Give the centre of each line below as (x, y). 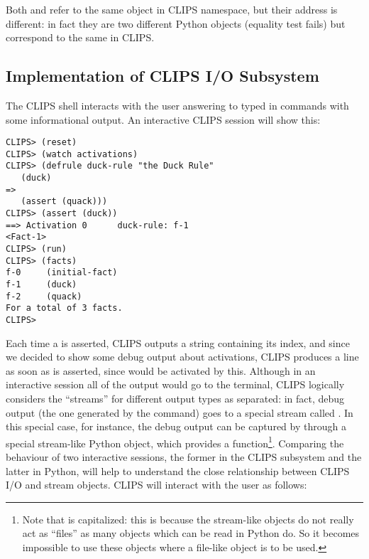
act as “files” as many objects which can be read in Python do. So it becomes (191, 533)
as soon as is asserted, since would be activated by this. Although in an (161, 370)
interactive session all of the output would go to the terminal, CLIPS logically (175, 384)
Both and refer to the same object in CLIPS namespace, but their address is (172, 9)
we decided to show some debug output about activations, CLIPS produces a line (182, 357)
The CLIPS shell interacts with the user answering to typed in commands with (177, 105)
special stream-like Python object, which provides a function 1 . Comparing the (175, 442)
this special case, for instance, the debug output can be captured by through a (176, 426)
